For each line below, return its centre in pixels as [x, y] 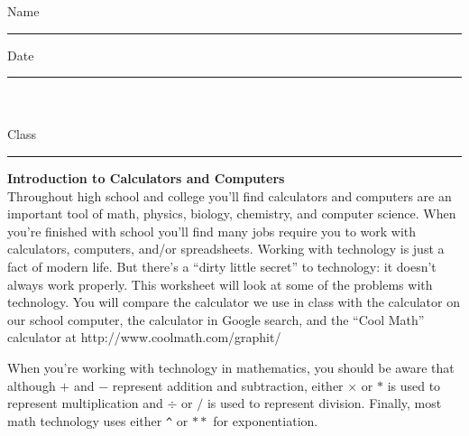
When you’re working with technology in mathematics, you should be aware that [231, 367]
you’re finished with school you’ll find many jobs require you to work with [212, 231]
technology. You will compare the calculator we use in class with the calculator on [234, 302]
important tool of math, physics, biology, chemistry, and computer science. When [232, 213]
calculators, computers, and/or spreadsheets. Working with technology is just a [226, 249]
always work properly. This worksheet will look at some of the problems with [220, 284]
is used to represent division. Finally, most [324, 403]
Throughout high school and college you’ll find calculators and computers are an [230, 195]
